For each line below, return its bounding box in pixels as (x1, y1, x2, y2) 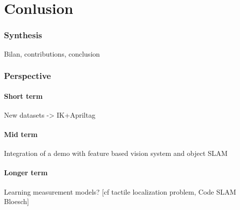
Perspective (4, 70, 51, 82)
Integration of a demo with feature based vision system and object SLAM (4, 148, 228, 158)
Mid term (4, 129, 38, 140)
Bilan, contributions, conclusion (4, 48, 100, 59)
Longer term (4, 167, 48, 178)
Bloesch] (4, 196, 29, 207)
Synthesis (4, 29, 42, 41)
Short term (4, 90, 43, 101)
